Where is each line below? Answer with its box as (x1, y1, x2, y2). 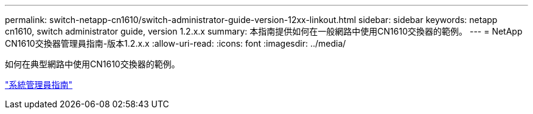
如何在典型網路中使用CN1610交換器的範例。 (5, 59, 180, 69)
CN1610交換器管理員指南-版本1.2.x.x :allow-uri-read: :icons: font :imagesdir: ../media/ (5, 38, 346, 49)
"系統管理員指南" (5, 79, 73, 90)
